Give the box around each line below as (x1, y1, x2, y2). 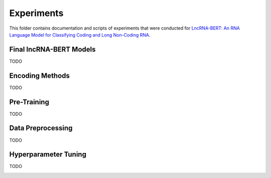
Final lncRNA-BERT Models (9, 45, 96, 54)
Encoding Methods (9, 71, 70, 80)
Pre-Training (9, 98, 50, 106)
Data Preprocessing (9, 124, 73, 132)
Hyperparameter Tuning (9, 150, 86, 159)
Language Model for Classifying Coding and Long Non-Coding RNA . (9, 32, 151, 38)
